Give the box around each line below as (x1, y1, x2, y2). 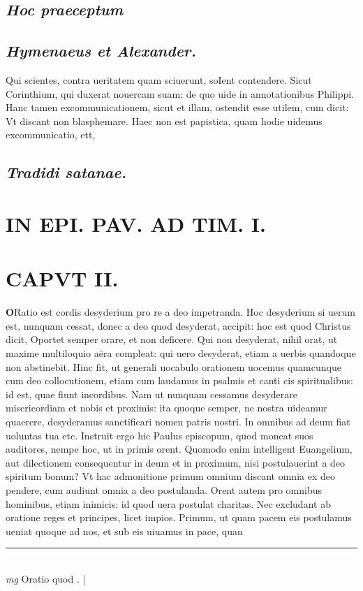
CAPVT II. (6, 264, 119, 293)
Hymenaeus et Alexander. (6, 40, 196, 61)
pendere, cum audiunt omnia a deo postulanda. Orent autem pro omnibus (6, 482, 322, 497)
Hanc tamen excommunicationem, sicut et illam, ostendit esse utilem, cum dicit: (6, 100, 349, 115)
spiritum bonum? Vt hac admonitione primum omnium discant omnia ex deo (6, 469, 335, 483)
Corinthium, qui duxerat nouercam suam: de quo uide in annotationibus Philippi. (6, 86, 355, 101)
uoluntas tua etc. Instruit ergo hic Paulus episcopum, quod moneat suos (6, 428, 313, 442)
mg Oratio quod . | (6, 571, 86, 585)
